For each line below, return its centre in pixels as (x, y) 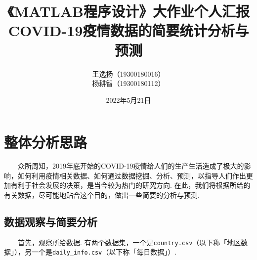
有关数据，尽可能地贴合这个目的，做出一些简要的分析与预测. (102, 195)
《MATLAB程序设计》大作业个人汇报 (128, 11)
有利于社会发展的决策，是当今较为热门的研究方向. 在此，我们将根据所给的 (130, 185)
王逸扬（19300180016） (128, 73)
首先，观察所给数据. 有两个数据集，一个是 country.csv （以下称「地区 (129, 242)
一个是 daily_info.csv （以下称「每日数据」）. (104, 252)
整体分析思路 (46, 142)
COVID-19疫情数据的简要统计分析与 (128, 30)
